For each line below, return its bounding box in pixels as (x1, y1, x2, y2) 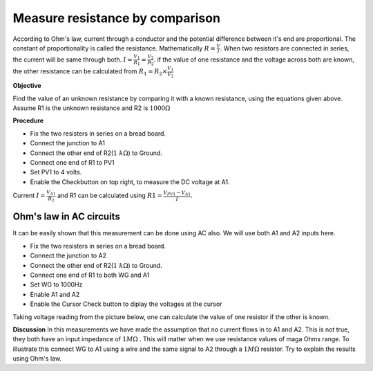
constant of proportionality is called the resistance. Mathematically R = (12, 44, 216, 52)
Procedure (12, 116, 44, 125)
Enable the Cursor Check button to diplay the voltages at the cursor (30, 300, 222, 308)
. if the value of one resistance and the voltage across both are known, (153, 55, 355, 64)
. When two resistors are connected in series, (220, 44, 350, 52)
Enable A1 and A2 (30, 290, 80, 298)
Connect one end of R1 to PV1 (30, 158, 115, 166)
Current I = (12, 191, 46, 199)
